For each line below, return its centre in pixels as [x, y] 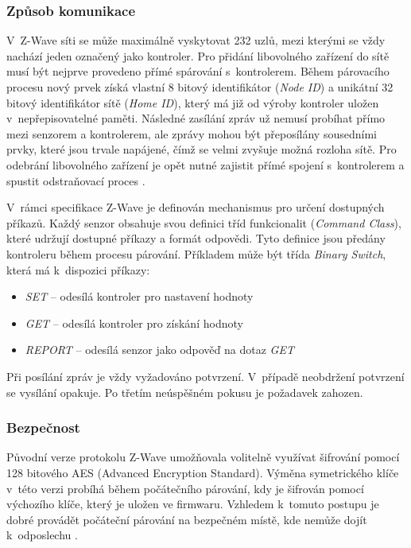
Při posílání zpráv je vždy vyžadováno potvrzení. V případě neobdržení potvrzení [205, 376]
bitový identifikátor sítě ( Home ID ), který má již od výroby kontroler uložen [193, 102]
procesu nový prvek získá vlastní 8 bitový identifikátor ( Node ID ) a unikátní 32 [200, 87]
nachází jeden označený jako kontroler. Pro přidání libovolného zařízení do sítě [198, 55]
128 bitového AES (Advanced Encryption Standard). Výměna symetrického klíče [203, 472]
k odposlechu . [42, 535]
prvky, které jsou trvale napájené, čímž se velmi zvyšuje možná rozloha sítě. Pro [202, 149]
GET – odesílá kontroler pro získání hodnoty [134, 323]
